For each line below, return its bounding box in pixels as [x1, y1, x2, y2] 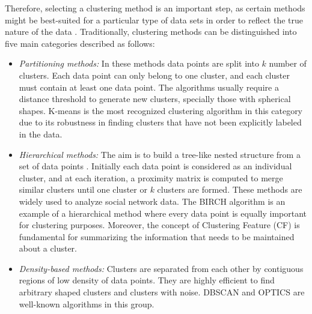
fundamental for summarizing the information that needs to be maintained [19, 230, 295, 243]
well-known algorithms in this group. [19, 297, 154, 310]
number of [269, 57, 307, 70]
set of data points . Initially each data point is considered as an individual [19, 160, 292, 172]
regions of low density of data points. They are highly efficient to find [19, 274, 275, 286]
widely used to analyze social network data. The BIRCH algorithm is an [19, 195, 286, 207]
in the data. [19, 127, 63, 140]
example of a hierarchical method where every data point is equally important [19, 207, 307, 219]
